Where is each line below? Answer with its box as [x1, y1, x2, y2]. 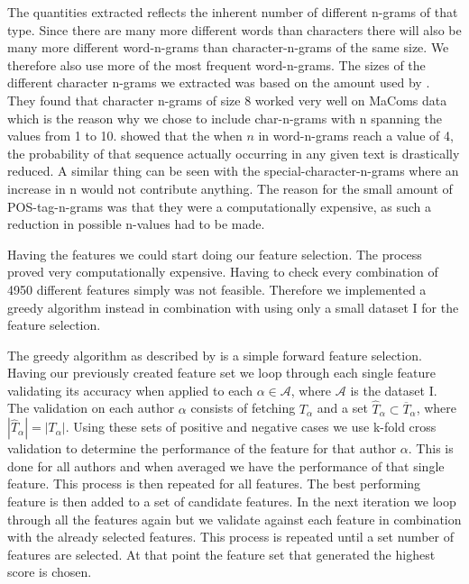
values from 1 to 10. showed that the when [7, 126, 243, 145]
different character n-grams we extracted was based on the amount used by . [7, 73, 430, 92]
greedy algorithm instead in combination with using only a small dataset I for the [7, 297, 459, 316]
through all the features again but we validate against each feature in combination [7, 509, 462, 528]
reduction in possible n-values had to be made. [7, 214, 265, 233]
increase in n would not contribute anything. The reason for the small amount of [7, 178, 453, 197]
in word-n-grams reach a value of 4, [258, 126, 454, 145]
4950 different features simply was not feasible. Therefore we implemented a [7, 279, 427, 298]
